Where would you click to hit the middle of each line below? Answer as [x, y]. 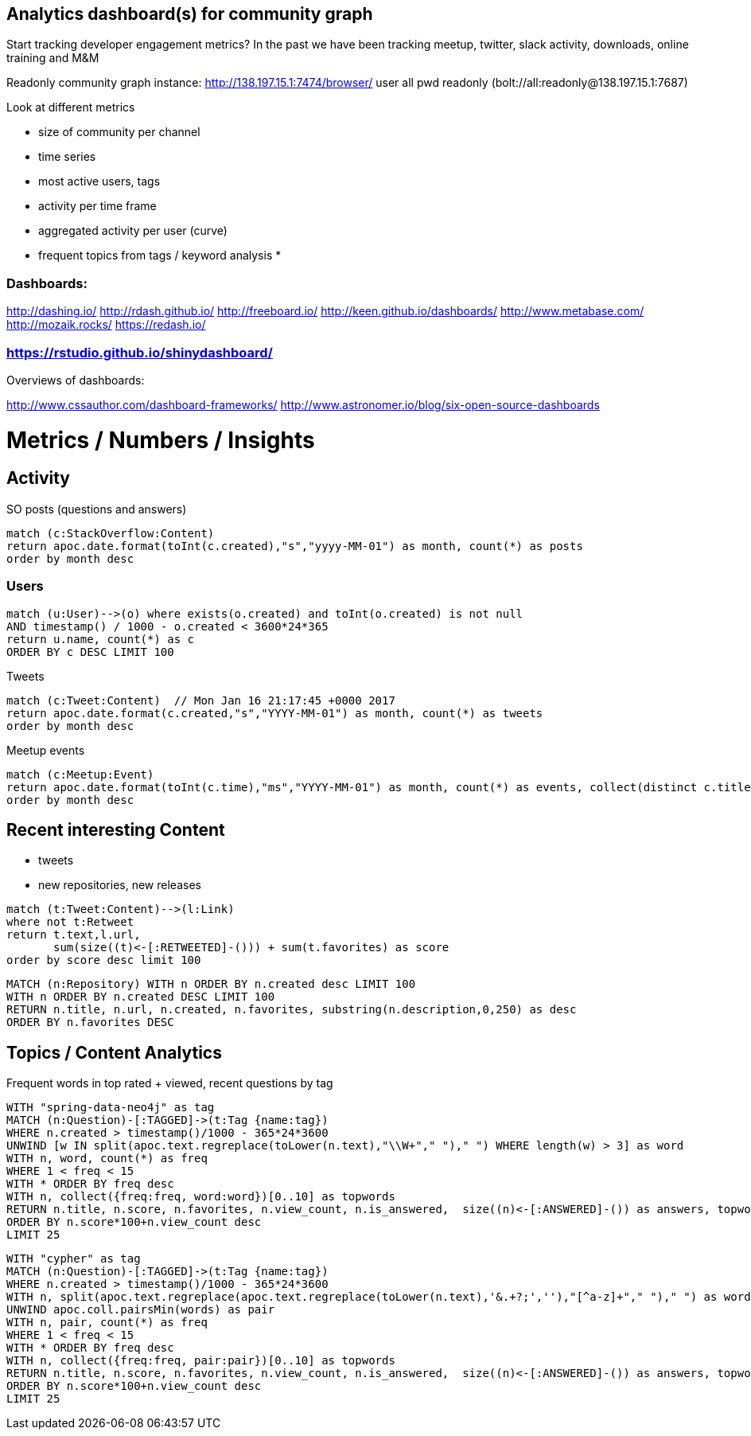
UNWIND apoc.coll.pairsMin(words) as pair [141, 1310]
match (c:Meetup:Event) [80, 774]
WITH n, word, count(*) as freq [107, 1159]
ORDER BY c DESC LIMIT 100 [90, 652]
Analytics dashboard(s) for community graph [190, 14]
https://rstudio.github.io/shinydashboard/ [140, 352]
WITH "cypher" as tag [74, 1259]
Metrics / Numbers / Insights [161, 440]
